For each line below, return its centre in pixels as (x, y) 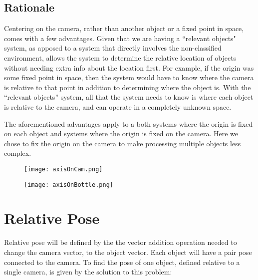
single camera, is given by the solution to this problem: (88, 272)
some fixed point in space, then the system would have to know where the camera (129, 77)
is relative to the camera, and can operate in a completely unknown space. (118, 106)
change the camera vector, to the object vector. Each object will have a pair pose (128, 252)
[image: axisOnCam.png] (63, 169)
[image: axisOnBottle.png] (69, 185)
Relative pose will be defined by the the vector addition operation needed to (121, 242)
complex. (18, 153)
